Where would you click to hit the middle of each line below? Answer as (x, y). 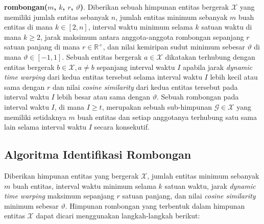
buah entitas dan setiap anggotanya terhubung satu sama (167, 117)
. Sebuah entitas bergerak (102, 56)
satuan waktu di (227, 27)
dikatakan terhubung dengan (210, 56)
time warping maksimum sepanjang (59, 196)
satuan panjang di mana (42, 47)
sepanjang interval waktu (136, 67)
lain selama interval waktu (45, 127)
